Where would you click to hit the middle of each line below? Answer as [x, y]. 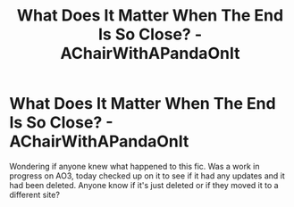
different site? [35, 195]
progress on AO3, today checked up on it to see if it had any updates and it [147, 176]
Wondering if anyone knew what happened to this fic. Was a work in [134, 166]
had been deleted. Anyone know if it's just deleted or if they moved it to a [144, 185]
